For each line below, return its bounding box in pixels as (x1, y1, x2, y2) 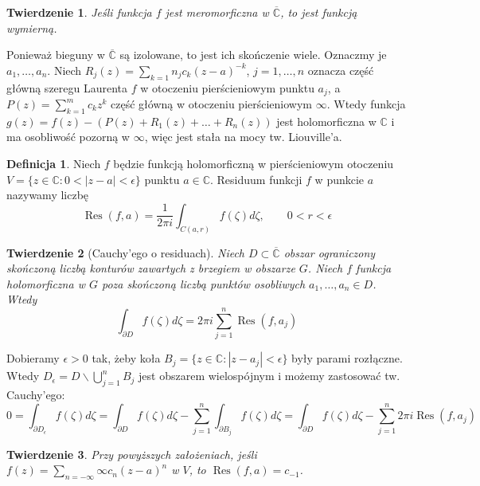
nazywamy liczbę (6, 186, 89, 203)
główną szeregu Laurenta (6, 79, 128, 96)
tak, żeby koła (92, 350, 161, 366)
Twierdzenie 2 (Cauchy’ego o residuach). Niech (6, 244, 245, 261)
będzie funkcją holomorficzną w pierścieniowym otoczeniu (113, 155, 394, 172)
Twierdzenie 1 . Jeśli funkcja (6, 4, 152, 20)
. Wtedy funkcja (326, 96, 406, 112)
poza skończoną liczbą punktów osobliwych (101, 275, 306, 292)
